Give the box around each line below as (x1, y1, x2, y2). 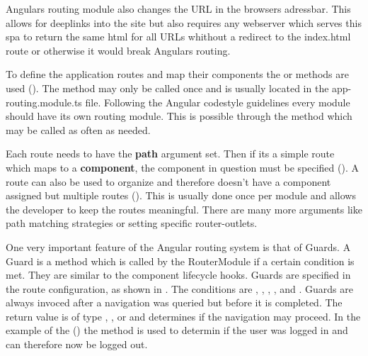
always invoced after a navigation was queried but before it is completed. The (6, 295, 343, 310)
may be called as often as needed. (6, 122, 151, 137)
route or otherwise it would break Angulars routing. (6, 43, 231, 57)
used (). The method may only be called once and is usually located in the (6, 80, 329, 95)
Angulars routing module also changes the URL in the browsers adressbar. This (6, 1, 351, 16)
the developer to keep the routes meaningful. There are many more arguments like (6, 201, 362, 216)
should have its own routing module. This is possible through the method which (6, 109, 352, 123)
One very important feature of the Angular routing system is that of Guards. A (6, 239, 351, 254)
